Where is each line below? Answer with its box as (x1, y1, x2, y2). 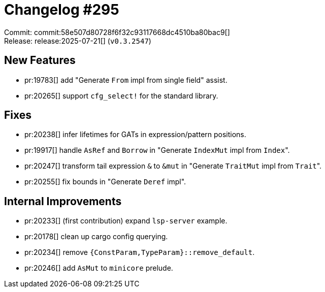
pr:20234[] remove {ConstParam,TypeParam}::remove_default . (24, 248, 255, 257)
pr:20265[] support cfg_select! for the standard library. (24, 91, 218, 100)
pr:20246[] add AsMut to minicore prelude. (24, 264, 173, 273)
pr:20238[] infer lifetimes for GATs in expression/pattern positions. (24, 130, 246, 139)
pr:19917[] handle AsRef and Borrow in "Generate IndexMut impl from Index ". (24, 146, 290, 155)
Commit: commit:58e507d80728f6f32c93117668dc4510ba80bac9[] (4, 27, 230, 37)
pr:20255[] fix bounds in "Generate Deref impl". (24, 177, 186, 186)
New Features (4, 54, 76, 67)
